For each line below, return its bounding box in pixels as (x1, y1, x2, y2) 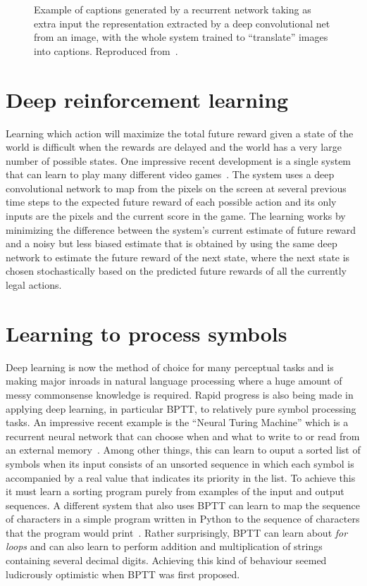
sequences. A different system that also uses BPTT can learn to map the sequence (6, 497, 361, 512)
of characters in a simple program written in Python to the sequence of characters (6, 511, 360, 526)
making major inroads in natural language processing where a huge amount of (6, 373, 342, 388)
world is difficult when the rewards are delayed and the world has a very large (6, 139, 342, 154)
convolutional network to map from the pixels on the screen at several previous (6, 180, 347, 195)
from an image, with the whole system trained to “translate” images (34, 30, 328, 44)
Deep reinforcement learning (6, 85, 289, 113)
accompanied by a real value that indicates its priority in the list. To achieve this (6, 470, 356, 485)
